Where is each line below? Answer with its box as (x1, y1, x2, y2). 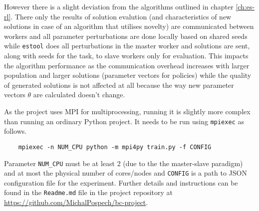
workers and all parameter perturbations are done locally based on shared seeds (4, 30, 248, 41)
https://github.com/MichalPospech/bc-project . (4, 197, 148, 208)
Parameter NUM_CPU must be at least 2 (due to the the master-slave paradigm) (4, 158, 243, 168)
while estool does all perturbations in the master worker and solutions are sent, (4, 40, 250, 51)
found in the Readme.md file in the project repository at (4, 187, 173, 198)
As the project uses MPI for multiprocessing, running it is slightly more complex (4, 106, 251, 116)
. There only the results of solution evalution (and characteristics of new (10, 11, 232, 21)
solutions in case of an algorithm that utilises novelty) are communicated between (4, 21, 254, 31)
